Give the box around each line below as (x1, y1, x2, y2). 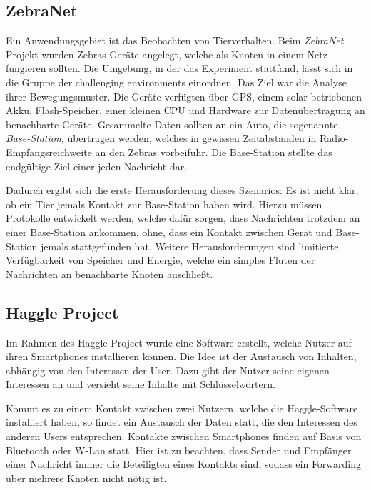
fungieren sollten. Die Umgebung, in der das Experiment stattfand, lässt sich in (6, 61, 353, 76)
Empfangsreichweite (6, 144, 92, 159)
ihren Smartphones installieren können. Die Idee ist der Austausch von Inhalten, (6, 349, 357, 364)
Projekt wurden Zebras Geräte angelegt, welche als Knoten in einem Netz (6, 46, 327, 61)
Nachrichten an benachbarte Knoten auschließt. (6, 266, 213, 281)
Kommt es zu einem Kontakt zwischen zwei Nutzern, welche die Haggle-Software (6, 400, 358, 415)
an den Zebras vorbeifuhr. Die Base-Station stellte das (95, 144, 332, 159)
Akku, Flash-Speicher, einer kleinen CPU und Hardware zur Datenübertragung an (6, 103, 365, 118)
